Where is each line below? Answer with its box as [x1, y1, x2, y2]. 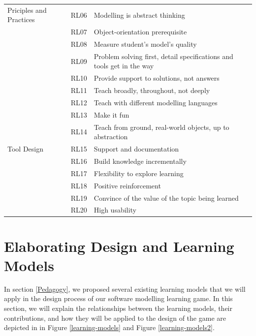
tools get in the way [94, 61, 154, 71]
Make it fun [94, 109, 129, 120]
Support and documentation [94, 144, 179, 154]
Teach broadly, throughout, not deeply [94, 85, 210, 95]
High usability [94, 205, 136, 215]
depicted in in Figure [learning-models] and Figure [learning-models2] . [4, 322, 215, 333]
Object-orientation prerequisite [94, 27, 187, 37]
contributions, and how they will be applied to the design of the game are [4, 312, 226, 323]
